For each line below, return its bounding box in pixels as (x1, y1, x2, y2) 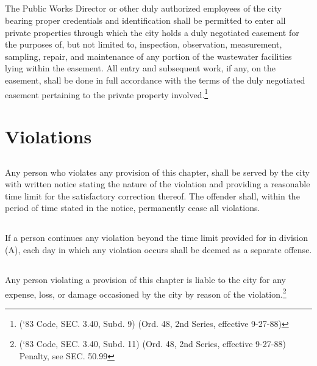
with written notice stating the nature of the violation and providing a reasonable (5, 178, 310, 190)
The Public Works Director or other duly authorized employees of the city (5, 2, 282, 15)
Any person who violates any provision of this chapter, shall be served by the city (5, 165, 310, 178)
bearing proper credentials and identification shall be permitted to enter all (5, 13, 286, 26)
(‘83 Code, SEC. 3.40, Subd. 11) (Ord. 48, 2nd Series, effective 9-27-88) (19, 337, 286, 350)
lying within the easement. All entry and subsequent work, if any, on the (5, 62, 276, 74)
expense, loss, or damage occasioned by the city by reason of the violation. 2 (5, 285, 287, 300)
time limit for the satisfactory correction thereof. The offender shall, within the (5, 189, 300, 202)
